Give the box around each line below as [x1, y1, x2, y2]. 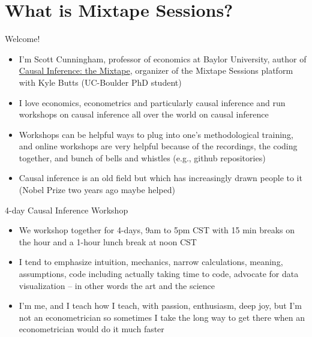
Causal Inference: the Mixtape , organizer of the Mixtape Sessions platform [19, 64, 293, 77]
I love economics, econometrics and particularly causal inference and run [19, 96, 286, 109]
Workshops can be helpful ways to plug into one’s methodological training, [19, 128, 293, 140]
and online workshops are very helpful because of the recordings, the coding [19, 140, 298, 152]
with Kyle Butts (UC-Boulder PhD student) [19, 76, 182, 88]
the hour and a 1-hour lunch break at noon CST [19, 235, 197, 248]
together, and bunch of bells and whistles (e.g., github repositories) [19, 151, 266, 164]
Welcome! [5, 32, 40, 45]
